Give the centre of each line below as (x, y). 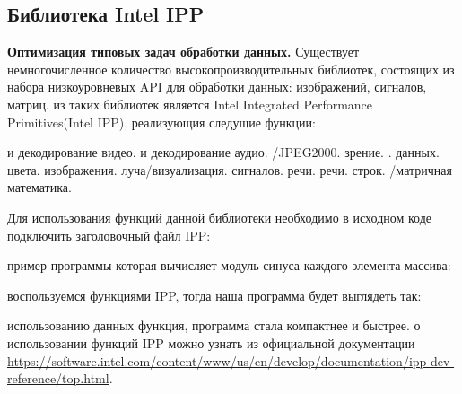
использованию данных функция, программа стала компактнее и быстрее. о (214, 325)
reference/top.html (58, 378)
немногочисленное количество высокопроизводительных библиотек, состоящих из (231, 69)
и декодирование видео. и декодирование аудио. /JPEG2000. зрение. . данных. (223, 152)
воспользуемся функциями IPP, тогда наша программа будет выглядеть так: (214, 295)
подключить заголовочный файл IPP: (109, 235)
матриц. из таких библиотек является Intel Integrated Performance (190, 104)
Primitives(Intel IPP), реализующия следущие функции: (161, 122)
